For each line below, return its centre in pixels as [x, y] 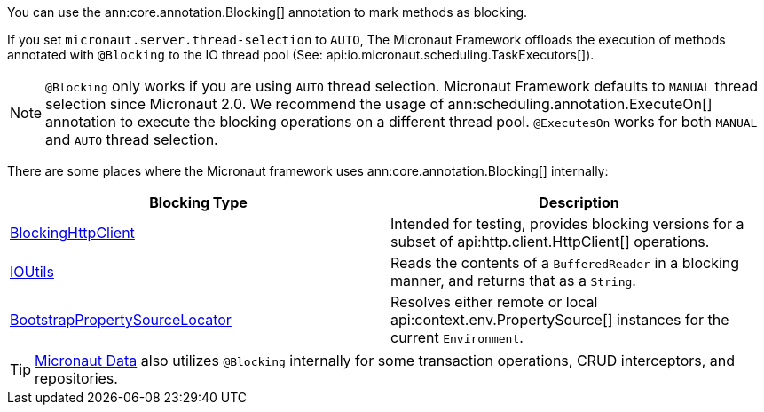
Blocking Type [198, 202]
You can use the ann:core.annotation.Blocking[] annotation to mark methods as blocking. [268, 12]
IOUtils [32, 272]
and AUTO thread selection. [132, 139]
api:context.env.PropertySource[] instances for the [560, 320]
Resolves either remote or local [494, 302]
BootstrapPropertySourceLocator [121, 320]
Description [579, 202]
